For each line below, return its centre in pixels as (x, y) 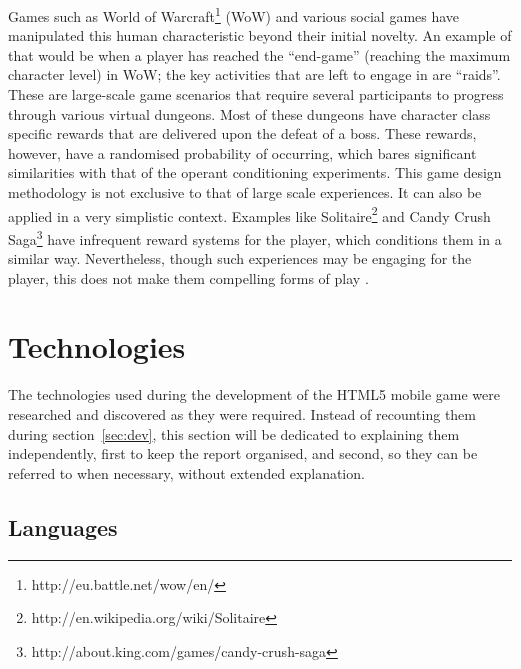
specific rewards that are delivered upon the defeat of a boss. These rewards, (242, 133)
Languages (63, 526)
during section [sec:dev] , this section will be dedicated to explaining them (234, 433)
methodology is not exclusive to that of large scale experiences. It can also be (245, 192)
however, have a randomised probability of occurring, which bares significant (242, 152)
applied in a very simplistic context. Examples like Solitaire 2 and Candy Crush (249, 214)
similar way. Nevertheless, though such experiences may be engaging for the (240, 258)
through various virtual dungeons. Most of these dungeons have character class (249, 113)
